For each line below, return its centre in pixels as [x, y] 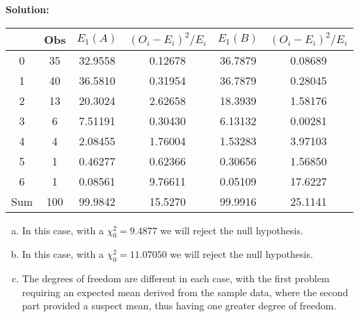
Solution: [27, 9]
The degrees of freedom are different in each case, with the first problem [176, 278]
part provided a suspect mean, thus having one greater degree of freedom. [179, 306]
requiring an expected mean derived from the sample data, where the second [185, 292]
